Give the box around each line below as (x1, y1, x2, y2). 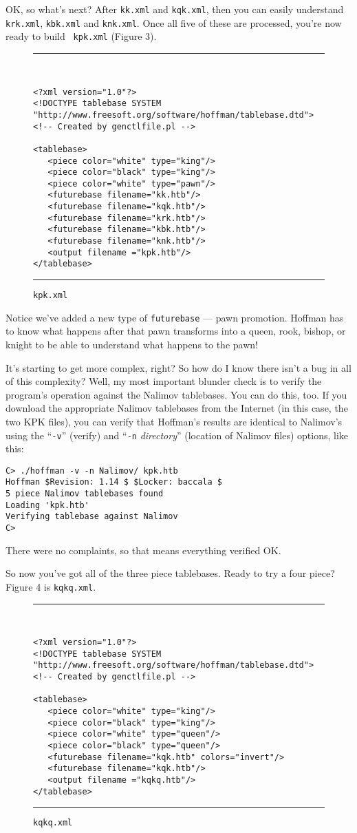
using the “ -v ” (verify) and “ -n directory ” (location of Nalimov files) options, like (6, 428, 348, 442)
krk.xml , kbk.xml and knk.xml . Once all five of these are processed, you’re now (6, 15, 342, 30)
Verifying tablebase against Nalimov (6, 512, 178, 522)
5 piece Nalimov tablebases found (6, 489, 164, 499)
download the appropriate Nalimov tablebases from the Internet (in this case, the (6, 401, 348, 415)
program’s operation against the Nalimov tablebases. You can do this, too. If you (6, 387, 347, 401)
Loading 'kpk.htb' (6, 500, 89, 510)
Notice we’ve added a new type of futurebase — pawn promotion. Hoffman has (6, 310, 344, 324)
